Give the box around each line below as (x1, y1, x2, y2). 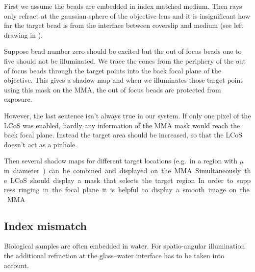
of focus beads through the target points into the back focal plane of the (4, 65, 221, 75)
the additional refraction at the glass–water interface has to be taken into (4, 250, 225, 261)
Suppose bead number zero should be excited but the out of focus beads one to (4, 46, 242, 56)
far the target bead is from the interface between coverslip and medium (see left (4, 20, 244, 30)
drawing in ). (4, 29, 43, 40)
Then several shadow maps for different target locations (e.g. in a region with (4, 156, 238, 166)
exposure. (4, 94, 32, 104)
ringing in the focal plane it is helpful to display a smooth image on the (18, 184, 250, 195)
